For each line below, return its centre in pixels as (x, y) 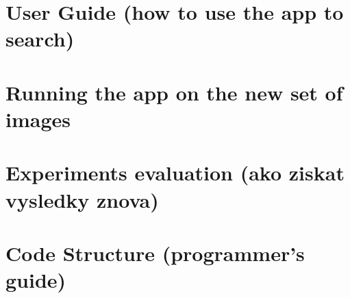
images (38, 119)
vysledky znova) (82, 199)
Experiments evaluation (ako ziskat (175, 173)
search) (40, 39)
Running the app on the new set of (174, 92)
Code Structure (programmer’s (155, 253)
